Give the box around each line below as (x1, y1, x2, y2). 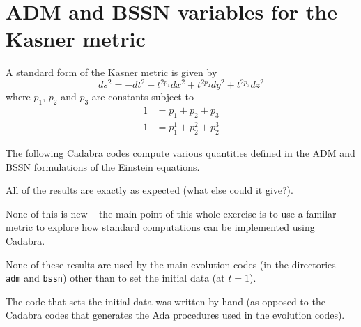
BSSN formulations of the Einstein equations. (6, 159, 200, 174)
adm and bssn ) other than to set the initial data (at (6, 271, 225, 285)
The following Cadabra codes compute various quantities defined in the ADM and (6, 145, 355, 160)
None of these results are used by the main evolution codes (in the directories (6, 257, 336, 271)
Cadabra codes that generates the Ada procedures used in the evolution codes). (6, 307, 345, 322)
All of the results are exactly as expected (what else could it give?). (6, 183, 293, 197)
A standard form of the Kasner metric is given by (6, 65, 217, 79)
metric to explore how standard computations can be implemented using (6, 220, 315, 234)
